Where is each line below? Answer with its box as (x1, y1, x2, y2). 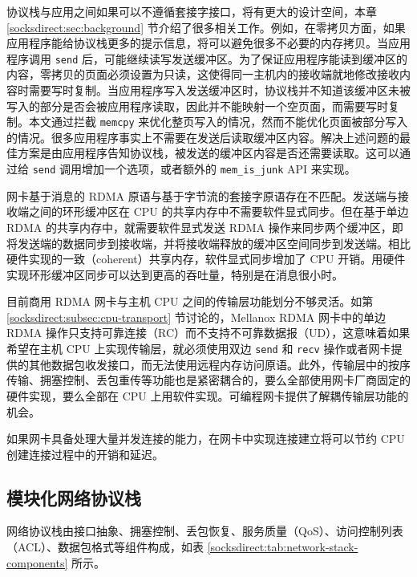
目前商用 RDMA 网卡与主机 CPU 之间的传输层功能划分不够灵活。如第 (6, 293, 374, 310)
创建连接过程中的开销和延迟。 (6, 445, 164, 462)
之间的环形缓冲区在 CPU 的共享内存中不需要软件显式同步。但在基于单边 (28, 203, 409, 220)
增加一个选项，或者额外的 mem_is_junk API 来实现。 (81, 161, 356, 177)
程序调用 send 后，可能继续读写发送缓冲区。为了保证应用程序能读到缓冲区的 (6, 50, 407, 67)
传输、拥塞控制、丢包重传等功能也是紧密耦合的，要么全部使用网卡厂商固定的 (6, 372, 411, 388)
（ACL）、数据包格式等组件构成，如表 (6, 538, 204, 555)
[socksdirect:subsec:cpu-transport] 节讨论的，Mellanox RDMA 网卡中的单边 (6, 308, 387, 325)
